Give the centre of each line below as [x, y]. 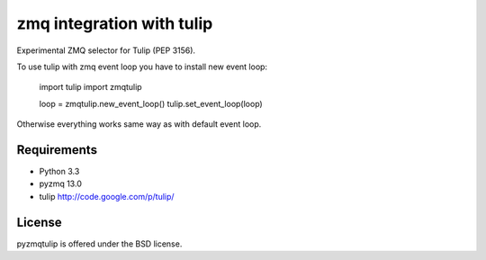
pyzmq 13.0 [61, 184]
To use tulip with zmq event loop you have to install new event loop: [142, 67]
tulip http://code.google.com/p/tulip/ [107, 196]
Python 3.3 [59, 172]
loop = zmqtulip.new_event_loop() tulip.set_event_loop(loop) [151, 103]
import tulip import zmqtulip [91, 87]
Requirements [57, 150]
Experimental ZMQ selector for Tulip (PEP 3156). [106, 50]
